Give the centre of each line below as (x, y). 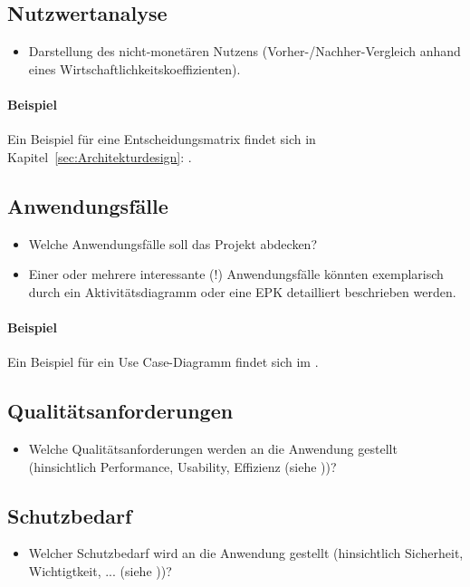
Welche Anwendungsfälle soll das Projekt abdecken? (173, 243)
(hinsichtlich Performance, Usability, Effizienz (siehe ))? (182, 466)
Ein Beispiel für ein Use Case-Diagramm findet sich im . (163, 362)
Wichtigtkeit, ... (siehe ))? (100, 570)
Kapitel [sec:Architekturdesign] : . (100, 156)
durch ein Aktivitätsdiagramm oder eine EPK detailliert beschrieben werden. (242, 291)
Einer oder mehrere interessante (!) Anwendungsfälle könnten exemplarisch (236, 274)
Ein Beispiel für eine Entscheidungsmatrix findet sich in (162, 139)
